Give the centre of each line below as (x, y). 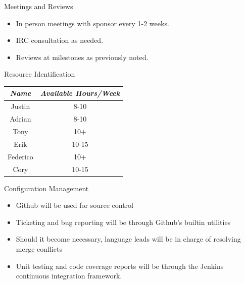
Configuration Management (46, 188)
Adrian (20, 119)
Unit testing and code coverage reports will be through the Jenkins (120, 266)
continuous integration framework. (69, 276)
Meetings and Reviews (39, 6)
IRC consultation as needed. (60, 40)
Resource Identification (40, 74)
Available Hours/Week (80, 93)
